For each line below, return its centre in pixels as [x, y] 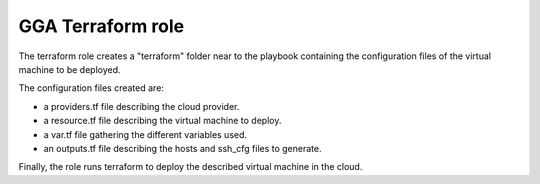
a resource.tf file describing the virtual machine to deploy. [162, 121]
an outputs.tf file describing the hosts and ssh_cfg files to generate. [182, 148]
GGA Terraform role [101, 26]
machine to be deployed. [69, 69]
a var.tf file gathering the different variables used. [145, 134]
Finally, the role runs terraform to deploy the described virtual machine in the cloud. [190, 167]
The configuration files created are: [91, 88]
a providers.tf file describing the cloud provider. [141, 106]
